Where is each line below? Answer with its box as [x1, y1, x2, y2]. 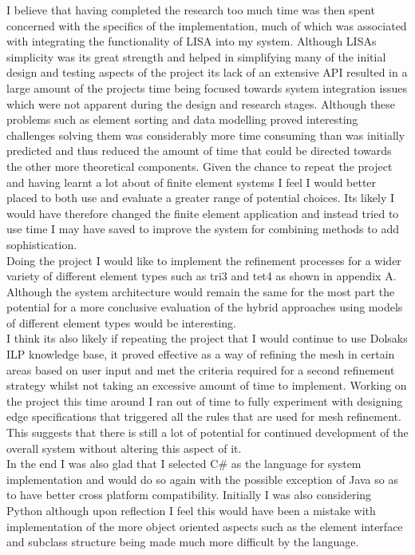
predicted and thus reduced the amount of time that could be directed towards [6, 142, 392, 159]
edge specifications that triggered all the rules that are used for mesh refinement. [6, 408, 401, 425]
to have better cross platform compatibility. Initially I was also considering [6, 486, 372, 503]
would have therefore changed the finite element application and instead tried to [6, 204, 399, 221]
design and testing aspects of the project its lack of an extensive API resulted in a [6, 64, 408, 81]
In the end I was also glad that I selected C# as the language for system [6, 455, 362, 472]
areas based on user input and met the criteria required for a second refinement [6, 361, 395, 378]
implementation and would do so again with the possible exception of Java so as [6, 470, 398, 487]
